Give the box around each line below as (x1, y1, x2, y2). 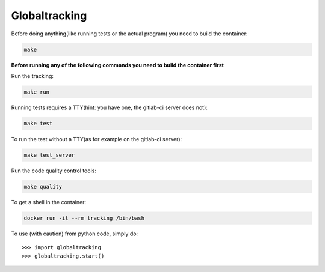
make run (23, 88, 50, 95)
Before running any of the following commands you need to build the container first (11, 61, 224, 68)
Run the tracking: (11, 72, 54, 79)
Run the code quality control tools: (11, 167, 96, 174)
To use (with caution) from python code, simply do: (11, 230, 138, 237)
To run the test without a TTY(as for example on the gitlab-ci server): (11, 135, 182, 142)
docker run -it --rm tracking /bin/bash (23, 214, 144, 222)
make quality (23, 183, 63, 190)
